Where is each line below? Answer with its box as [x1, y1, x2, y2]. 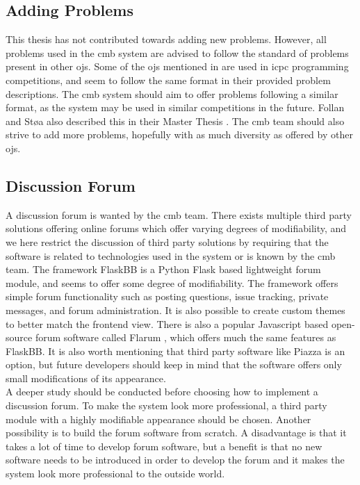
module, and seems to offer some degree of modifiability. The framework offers [6, 275, 338, 290]
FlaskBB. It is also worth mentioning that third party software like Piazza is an [6, 343, 345, 358]
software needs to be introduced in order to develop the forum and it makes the [6, 452, 345, 467]
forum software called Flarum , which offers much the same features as [35, 330, 336, 345]
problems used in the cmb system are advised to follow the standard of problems [6, 45, 349, 60]
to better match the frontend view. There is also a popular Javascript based [6, 316, 329, 331]
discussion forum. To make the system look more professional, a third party [6, 398, 327, 413]
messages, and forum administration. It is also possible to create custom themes [6, 302, 345, 317]
